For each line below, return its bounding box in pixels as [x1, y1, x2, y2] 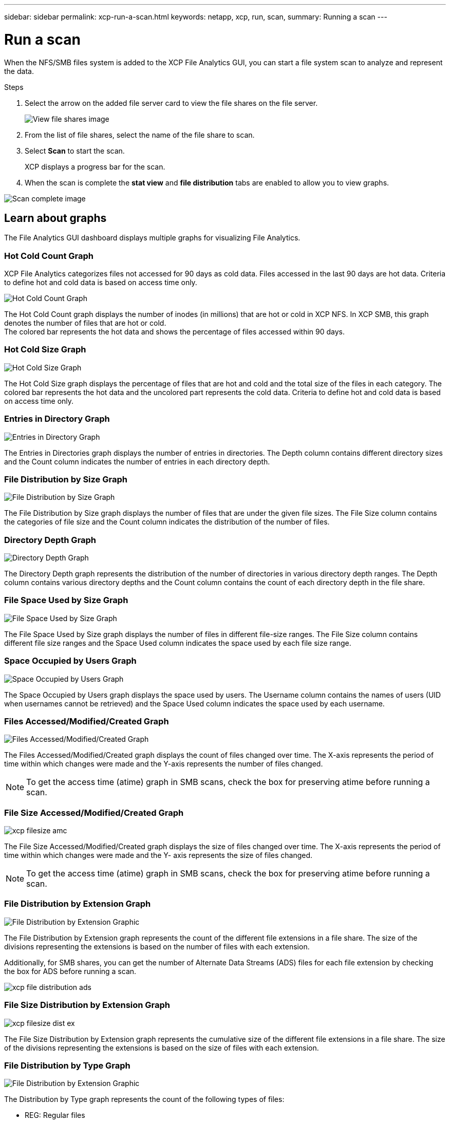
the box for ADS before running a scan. [4, 966, 137, 976]
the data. [4, 66, 34, 76]
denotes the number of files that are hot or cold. [4, 319, 166, 328]
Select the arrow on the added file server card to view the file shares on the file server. [25, 98, 318, 107]
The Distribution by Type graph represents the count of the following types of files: [4, 1095, 285, 1104]
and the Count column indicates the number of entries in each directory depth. [4, 457, 270, 466]
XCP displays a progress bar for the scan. [25, 162, 165, 171]
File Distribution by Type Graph [4, 1060, 130, 1071]
